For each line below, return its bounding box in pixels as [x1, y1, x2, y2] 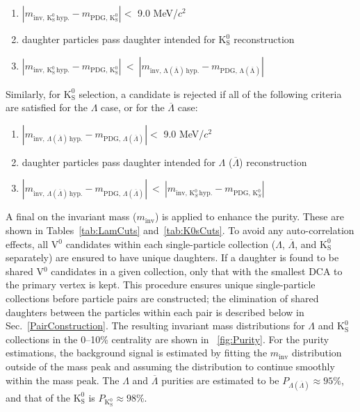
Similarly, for [6, 86, 61, 101]
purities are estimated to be [161, 372, 279, 387]
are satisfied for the [6, 100, 88, 115]
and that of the [6, 390, 70, 404]
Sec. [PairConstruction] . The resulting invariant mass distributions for [6, 318, 305, 333]
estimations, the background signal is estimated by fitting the [6, 345, 268, 360]
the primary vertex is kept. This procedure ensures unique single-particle [6, 277, 316, 292]
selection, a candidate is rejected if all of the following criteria [79, 86, 342, 101]
